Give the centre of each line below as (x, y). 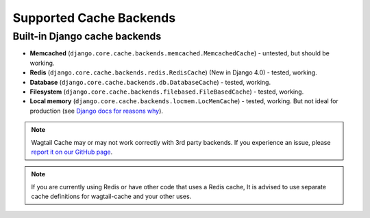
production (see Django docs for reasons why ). (97, 111)
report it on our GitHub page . (72, 152)
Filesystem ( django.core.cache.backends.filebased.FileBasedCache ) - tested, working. (167, 92)
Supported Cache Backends (94, 18)
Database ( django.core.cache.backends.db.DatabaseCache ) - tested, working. (150, 82)
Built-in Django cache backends (87, 36)
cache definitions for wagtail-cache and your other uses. (111, 196)
